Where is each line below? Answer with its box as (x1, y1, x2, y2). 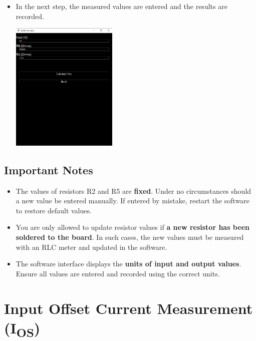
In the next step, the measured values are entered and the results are (16, 1, 227, 11)
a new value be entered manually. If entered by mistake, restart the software (16, 195, 250, 206)
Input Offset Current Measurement (4, 297, 253, 318)
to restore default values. (16, 205, 92, 215)
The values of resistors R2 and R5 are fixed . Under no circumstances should (16, 185, 251, 196)
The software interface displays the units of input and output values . (16, 258, 241, 269)
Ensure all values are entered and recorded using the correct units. (16, 268, 220, 278)
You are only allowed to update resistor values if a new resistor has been (16, 222, 249, 232)
